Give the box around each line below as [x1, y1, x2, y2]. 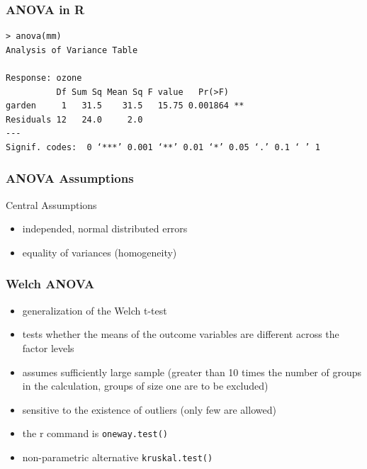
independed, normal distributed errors [22, 221, 188, 236]
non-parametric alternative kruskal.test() [22, 450, 213, 464]
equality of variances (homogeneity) [22, 244, 177, 259]
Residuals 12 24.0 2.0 [6, 114, 143, 125]
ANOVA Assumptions [6, 169, 134, 187]
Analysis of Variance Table [6, 45, 138, 55]
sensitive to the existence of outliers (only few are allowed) [22, 402, 276, 417]
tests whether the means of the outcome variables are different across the [22, 327, 339, 341]
